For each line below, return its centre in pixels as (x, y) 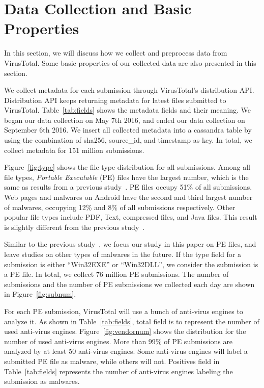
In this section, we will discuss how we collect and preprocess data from (116, 53)
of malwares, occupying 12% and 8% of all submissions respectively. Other (120, 207)
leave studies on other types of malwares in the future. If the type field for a (123, 254)
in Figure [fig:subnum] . (40, 294)
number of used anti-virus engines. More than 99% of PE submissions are (119, 341)
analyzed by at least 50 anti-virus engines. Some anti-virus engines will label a (126, 351)
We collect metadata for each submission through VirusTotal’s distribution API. (129, 90)
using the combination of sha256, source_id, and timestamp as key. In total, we (128, 140)
